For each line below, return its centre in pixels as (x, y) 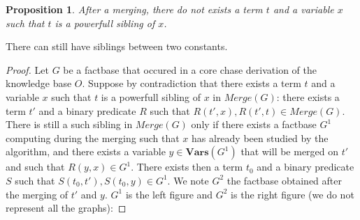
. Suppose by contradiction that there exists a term (192, 83)
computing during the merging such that (93, 137)
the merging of (37, 194)
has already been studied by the (260, 137)
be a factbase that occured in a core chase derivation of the (190, 69)
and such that (35, 167)
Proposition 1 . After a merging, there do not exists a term (134, 9)
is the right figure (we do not (293, 194)
